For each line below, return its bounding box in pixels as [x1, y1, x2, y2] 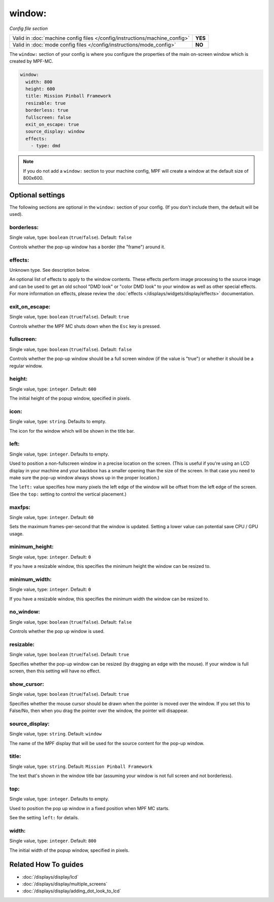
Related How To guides [9, 860, 84, 869]
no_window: [9, 608, 41, 616]
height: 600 [25, 86, 55, 92]
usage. [9, 531, 24, 537]
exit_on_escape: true [25, 122, 80, 127]
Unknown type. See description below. [9, 267, 90, 273]
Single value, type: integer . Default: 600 [9, 386, 96, 392]
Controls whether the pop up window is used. [9, 628, 105, 634]
